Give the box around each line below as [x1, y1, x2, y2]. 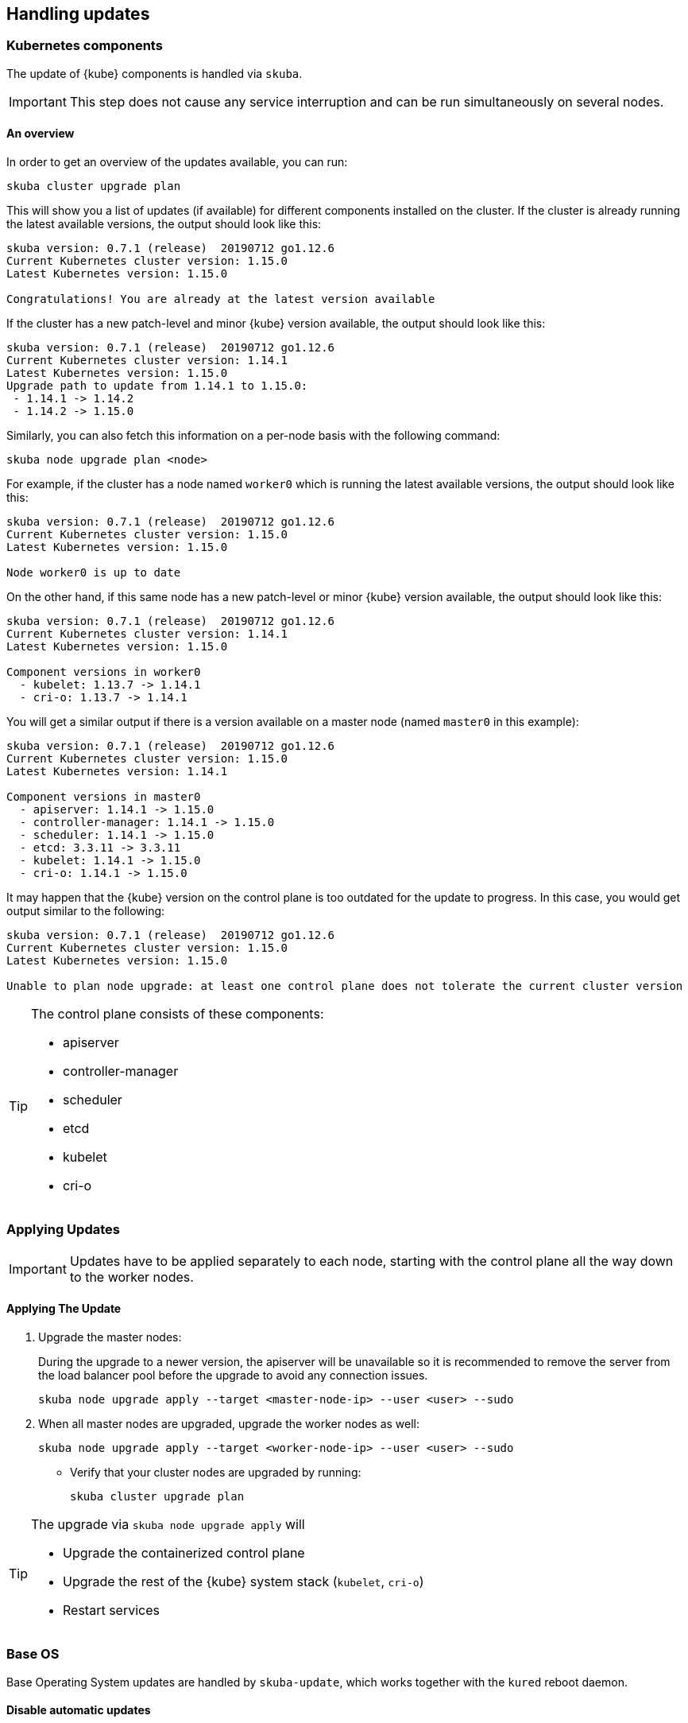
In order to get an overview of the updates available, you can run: [6, 155, 348, 169]
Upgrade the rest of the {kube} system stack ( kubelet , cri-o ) [63, 1573, 424, 1589]
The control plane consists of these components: [31, 1006, 324, 1023]
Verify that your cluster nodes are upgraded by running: [70, 1465, 361, 1479]
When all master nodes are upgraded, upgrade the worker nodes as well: [38, 1416, 420, 1430]
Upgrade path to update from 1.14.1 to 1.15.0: [6, 379, 308, 393]
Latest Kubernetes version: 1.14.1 [6, 765, 228, 778]
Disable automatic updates [6, 1703, 151, 1717]
